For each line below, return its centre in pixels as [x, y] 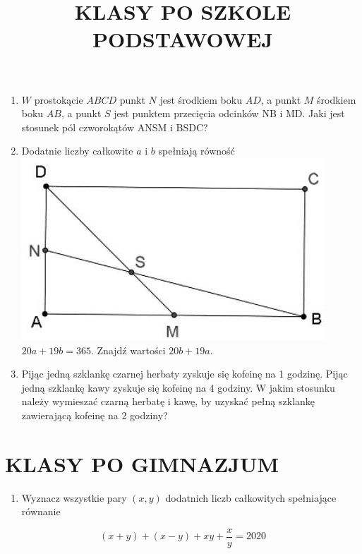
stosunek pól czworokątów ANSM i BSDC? [115, 127]
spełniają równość [197, 151]
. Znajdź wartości [128, 350]
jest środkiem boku [201, 99]
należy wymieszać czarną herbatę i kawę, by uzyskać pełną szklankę [168, 401]
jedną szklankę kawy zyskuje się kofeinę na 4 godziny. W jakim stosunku [178, 387]
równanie [41, 511]
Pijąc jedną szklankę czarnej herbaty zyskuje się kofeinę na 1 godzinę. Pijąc [185, 374]
